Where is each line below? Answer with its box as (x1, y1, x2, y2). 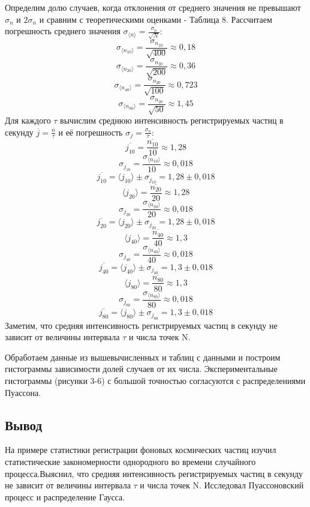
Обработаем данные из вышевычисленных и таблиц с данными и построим (5, 350, 281, 363)
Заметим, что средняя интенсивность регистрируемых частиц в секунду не (5, 319, 278, 331)
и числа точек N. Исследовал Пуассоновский (140, 479, 304, 491)
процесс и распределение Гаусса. (5, 490, 125, 503)
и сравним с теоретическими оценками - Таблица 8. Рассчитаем (39, 13, 272, 25)
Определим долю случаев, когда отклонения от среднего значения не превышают (5, 1, 301, 13)
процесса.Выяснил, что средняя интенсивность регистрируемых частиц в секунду (5, 467, 303, 479)
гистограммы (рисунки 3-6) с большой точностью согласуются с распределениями (5, 374, 306, 386)
